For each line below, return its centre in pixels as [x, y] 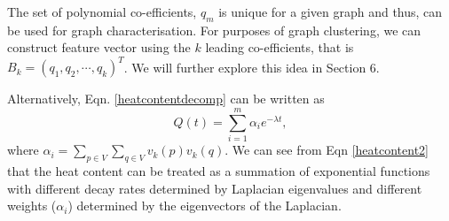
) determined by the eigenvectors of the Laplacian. [205, 206]
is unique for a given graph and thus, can [331, 11]
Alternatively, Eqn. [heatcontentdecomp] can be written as [166, 99]
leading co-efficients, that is [280, 47]
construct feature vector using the [99, 47]
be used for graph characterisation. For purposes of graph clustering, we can [214, 30]
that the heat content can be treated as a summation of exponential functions [219, 171]
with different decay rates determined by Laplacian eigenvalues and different [215, 188]
